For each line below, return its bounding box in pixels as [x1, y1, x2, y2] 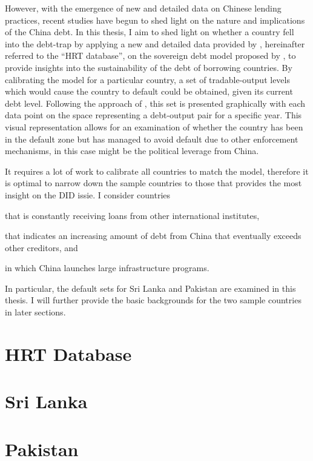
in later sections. [5, 306, 66, 318]
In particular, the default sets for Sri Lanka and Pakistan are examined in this [5, 281, 296, 294]
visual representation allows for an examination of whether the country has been [5, 120, 303, 133]
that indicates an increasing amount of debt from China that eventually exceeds [5, 229, 301, 242]
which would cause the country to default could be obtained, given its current [5, 85, 293, 98]
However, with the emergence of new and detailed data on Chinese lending [5, 2, 282, 14]
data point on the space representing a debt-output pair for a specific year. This [5, 109, 302, 121]
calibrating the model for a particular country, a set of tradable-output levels [5, 73, 290, 86]
